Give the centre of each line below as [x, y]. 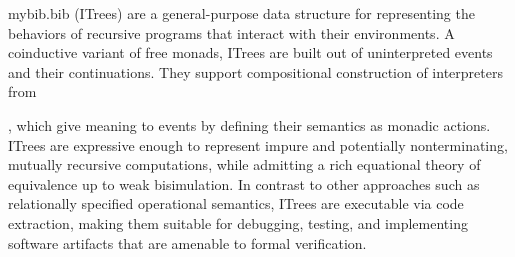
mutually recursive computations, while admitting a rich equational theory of [244, 164]
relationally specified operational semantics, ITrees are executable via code [236, 203]
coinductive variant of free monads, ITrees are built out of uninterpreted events [250, 52]
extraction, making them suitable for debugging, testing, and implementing [238, 222]
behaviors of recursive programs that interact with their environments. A [231, 32]
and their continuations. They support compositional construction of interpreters [255, 71]
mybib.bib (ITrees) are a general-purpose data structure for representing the [241, 13]
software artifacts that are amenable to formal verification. [187, 242]
